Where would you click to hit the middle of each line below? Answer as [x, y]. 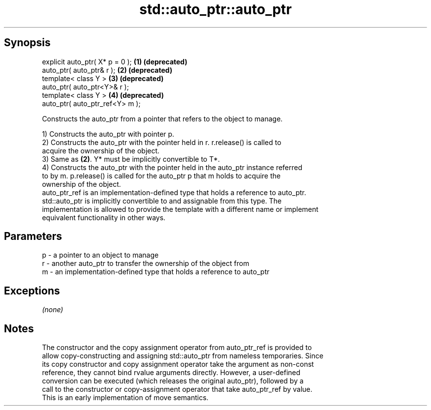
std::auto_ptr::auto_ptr [215, 9]
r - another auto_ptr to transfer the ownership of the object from [146, 264]
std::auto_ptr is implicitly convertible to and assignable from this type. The [162, 201]
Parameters [33, 236]
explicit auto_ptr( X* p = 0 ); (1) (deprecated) [115, 61]
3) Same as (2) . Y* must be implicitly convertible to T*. [131, 159]
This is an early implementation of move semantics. [125, 398]
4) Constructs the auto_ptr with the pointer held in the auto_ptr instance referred [172, 167]
